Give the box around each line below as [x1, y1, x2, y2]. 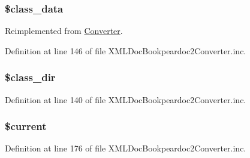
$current [5, 119, 47, 134]
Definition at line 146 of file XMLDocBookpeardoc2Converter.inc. [5, 44, 246, 57]
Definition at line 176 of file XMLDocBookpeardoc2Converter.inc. [5, 142, 246, 154]
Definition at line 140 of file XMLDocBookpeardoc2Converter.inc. [5, 93, 246, 106]
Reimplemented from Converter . [5, 24, 123, 37]
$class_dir [5, 70, 56, 85]
